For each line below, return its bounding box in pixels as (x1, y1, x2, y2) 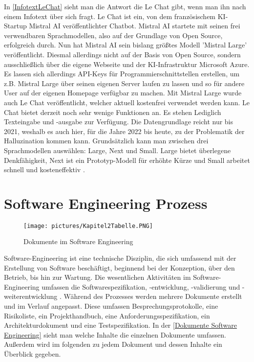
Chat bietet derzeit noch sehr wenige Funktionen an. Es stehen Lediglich (4, 107, 221, 117)
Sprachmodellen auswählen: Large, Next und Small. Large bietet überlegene (4, 145, 231, 155)
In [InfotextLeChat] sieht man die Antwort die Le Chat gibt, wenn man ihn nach (4, 1, 246, 11)
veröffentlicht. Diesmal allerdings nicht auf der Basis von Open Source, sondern (4, 49, 241, 59)
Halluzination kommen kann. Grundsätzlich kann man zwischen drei (4, 136, 209, 146)
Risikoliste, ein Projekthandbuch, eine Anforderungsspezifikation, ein (4, 310, 210, 320)
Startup (4, 21, 27, 31)
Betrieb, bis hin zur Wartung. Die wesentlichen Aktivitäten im (4, 272, 191, 282)
